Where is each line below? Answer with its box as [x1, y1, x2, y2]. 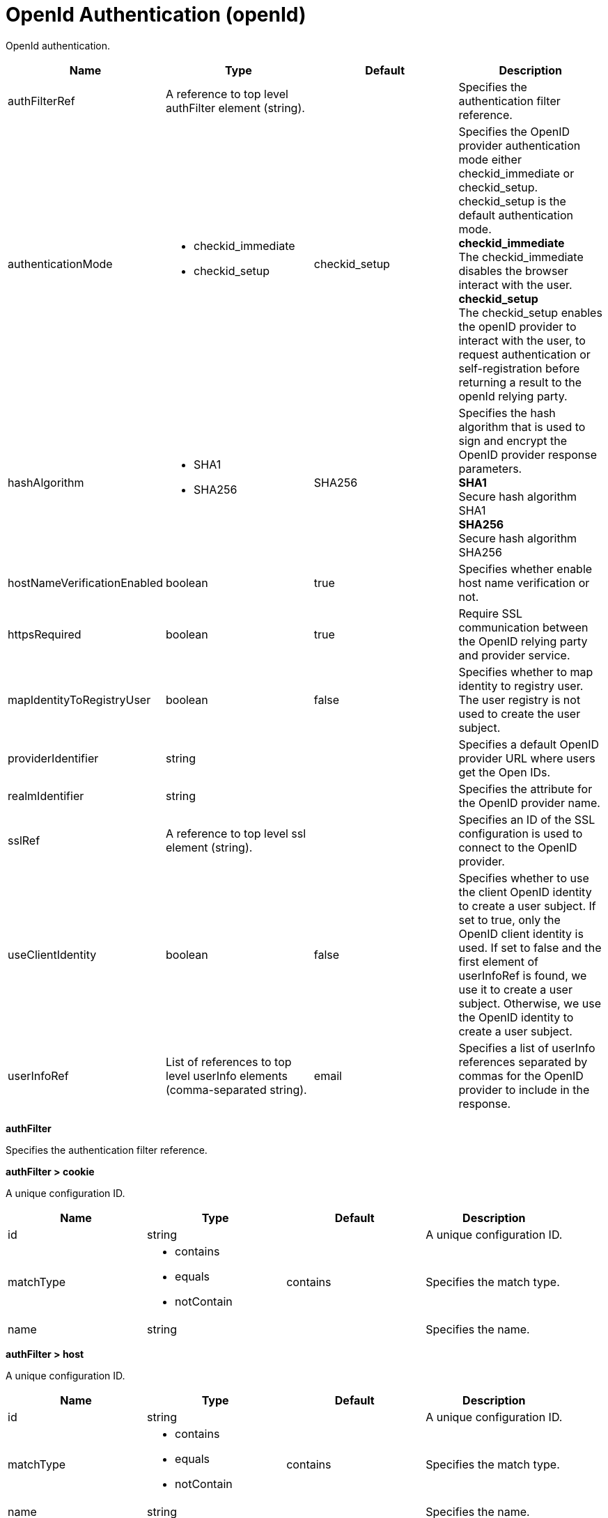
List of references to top [166, 1054, 292, 1069]
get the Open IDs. [458, 765, 551, 779]
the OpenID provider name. [458, 795, 600, 810]
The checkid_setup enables [458, 305, 602, 320]
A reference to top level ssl [166, 826, 306, 840]
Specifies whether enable [458, 561, 593, 576]
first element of [458, 954, 539, 969]
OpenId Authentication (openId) [6, 3, 306, 26]
